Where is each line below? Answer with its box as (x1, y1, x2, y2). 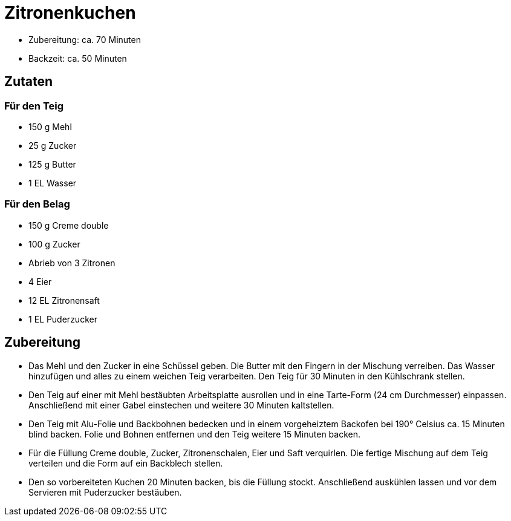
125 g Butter (28, 159, 76, 169)
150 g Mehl (28, 121, 72, 132)
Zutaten (4, 74, 53, 90)
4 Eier (28, 276, 52, 287)
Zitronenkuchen (4, 2, 136, 23)
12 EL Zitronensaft (28, 295, 100, 306)
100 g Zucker (28, 238, 80, 249)
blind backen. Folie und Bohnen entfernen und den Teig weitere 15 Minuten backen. (28, 428, 361, 439)
